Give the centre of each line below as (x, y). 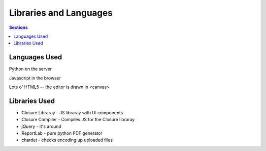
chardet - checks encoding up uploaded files (67, 140)
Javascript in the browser (35, 78)
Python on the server (31, 69)
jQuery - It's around (41, 126)
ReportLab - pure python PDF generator (62, 133)
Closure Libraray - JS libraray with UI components (72, 112)
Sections (18, 27)
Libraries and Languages (61, 13)
